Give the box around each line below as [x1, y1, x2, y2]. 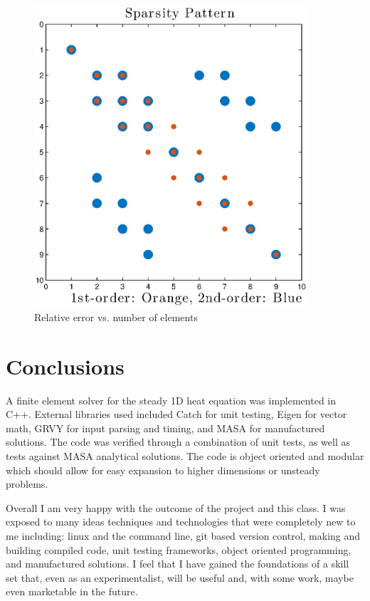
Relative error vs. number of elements [34, 309, 198, 324]
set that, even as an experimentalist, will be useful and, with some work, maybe [6, 570, 354, 585]
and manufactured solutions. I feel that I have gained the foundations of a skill [6, 556, 349, 571]
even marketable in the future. [6, 584, 138, 599]
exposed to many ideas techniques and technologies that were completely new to [6, 514, 356, 529]
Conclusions [6, 351, 125, 380]
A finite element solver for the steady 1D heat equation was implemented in [6, 392, 337, 407]
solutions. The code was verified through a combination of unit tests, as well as [6, 434, 350, 449]
